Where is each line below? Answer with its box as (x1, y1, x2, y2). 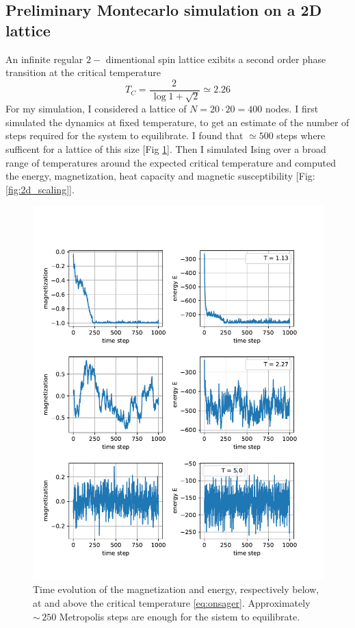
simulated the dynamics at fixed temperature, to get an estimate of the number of (5, 114, 350, 129)
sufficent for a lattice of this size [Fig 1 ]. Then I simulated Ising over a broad (5, 142, 326, 156)
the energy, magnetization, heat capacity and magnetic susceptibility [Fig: (5, 169, 315, 183)
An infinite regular (5, 51, 83, 66)
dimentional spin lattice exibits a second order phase (105, 51, 326, 66)
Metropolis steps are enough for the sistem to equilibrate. (59, 609, 300, 623)
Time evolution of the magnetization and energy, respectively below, (33, 582, 319, 596)
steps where (276, 128, 326, 143)
